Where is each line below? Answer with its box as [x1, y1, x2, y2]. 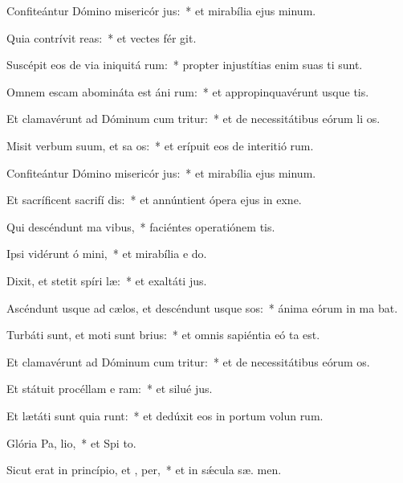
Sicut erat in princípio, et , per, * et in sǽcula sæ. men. [6, 461, 282, 478]
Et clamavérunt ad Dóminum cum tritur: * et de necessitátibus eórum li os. [6, 110, 381, 127]
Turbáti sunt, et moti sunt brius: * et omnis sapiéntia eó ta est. [6, 326, 320, 343]
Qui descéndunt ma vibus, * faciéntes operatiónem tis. [6, 218, 275, 235]
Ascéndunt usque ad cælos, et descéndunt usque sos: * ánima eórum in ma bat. [6, 299, 398, 316]
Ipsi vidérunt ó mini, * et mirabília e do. [6, 245, 207, 262]
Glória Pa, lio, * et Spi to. [6, 434, 136, 451]
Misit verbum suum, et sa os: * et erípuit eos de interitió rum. [6, 137, 314, 153]
